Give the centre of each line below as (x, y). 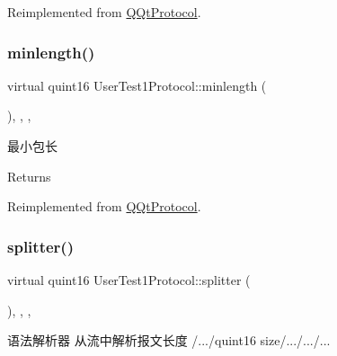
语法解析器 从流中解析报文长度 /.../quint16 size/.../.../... (169, 340)
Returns (29, 176)
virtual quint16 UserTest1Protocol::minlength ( (137, 85)
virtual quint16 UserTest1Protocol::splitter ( (129, 280)
